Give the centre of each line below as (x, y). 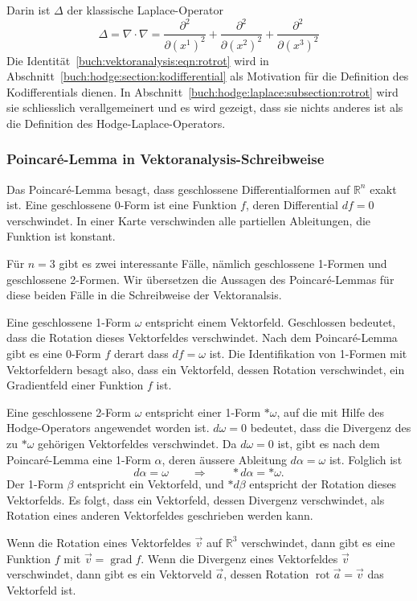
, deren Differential (292, 205)
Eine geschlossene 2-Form (69, 412)
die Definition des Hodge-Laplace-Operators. (116, 123)
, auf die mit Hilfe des (331, 412)
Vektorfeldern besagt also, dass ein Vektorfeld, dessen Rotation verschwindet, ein (206, 369)
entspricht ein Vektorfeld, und (151, 484)
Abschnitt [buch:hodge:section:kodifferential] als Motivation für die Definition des (208, 76)
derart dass (141, 354)
